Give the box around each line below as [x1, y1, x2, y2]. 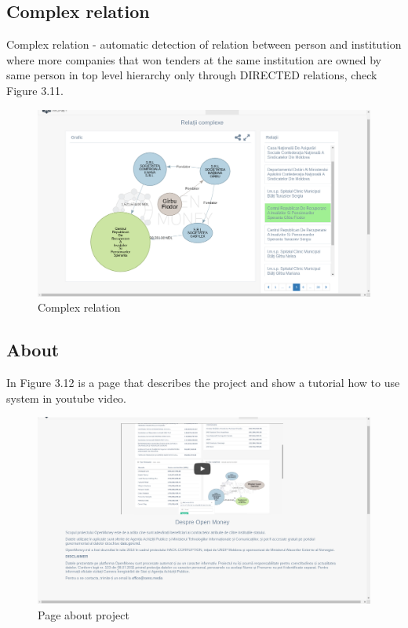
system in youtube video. [6, 389, 126, 406]
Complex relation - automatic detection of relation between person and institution [6, 36, 402, 53]
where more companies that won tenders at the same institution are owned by [6, 51, 381, 68]
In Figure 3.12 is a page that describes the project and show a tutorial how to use [6, 374, 400, 391]
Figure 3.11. [6, 82, 64, 98]
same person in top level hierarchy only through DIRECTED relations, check [6, 67, 377, 83]
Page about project [38, 606, 129, 623]
